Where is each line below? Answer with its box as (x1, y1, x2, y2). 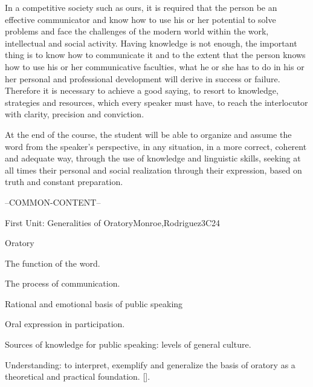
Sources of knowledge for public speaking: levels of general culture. (5, 338, 251, 351)
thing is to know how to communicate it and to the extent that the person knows (5, 48, 306, 61)
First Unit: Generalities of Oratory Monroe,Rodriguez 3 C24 (5, 216, 220, 229)
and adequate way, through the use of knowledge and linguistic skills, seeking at (5, 152, 301, 164)
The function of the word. (5, 256, 100, 269)
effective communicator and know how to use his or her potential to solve (5, 13, 276, 25)
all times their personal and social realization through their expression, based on (5, 163, 302, 176)
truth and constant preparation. (5, 175, 123, 188)
